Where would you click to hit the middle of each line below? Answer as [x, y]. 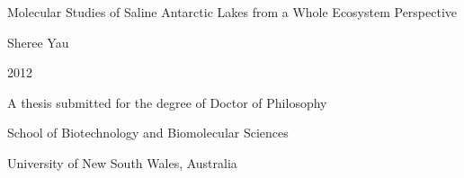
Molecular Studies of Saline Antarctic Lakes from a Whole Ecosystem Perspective [232, 12]
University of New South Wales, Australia [122, 162]
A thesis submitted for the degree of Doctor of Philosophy [167, 102]
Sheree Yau [38, 42]
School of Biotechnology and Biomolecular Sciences [148, 133]
